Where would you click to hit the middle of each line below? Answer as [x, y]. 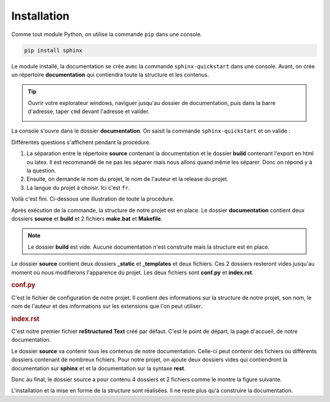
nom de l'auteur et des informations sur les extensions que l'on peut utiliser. [107, 306]
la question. [41, 170]
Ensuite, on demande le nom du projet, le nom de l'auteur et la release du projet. [127, 179]
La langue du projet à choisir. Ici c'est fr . [78, 188]
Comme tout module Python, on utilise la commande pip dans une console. [107, 34]
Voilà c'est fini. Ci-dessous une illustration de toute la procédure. [93, 199]
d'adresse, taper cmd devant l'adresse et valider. [89, 111]
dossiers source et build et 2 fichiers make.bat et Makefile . [87, 218]
